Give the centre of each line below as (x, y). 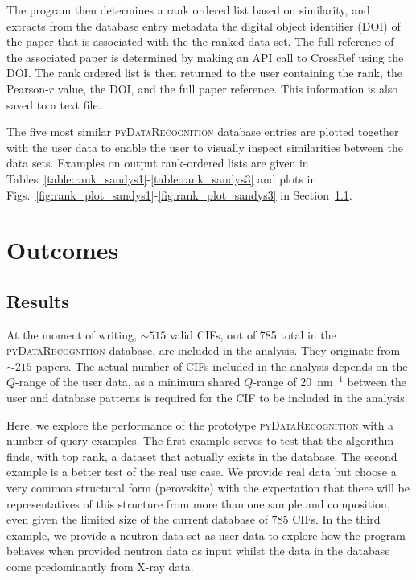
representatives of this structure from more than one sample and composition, (198, 503)
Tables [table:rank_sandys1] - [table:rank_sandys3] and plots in (162, 178)
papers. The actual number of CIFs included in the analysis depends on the (222, 366)
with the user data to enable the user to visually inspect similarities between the (205, 147)
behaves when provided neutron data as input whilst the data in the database (198, 551)
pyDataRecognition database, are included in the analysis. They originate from (204, 350)
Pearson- (28, 88)
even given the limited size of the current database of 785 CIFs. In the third (194, 519)
